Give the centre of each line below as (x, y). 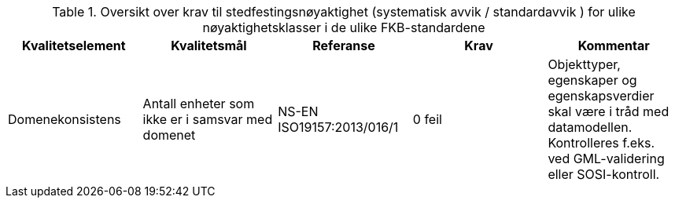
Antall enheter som (199, 104)
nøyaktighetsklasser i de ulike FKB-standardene (344, 27)
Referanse (344, 46)
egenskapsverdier (601, 96)
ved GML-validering (606, 158)
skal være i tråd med (609, 111)
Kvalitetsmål (209, 46)
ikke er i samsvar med (208, 119)
